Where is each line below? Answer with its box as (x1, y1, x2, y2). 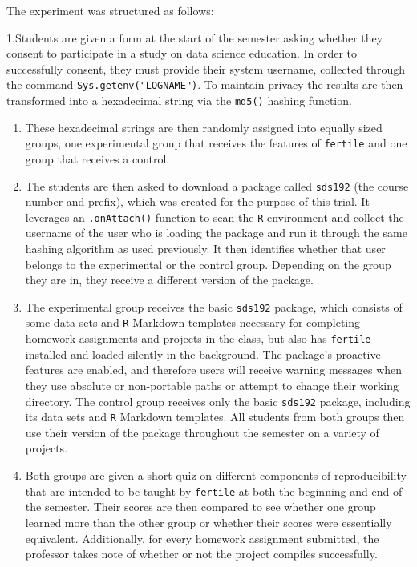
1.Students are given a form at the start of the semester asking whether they (6, 29, 383, 46)
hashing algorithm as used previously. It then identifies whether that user (25, 240, 386, 257)
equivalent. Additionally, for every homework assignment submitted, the (25, 529, 379, 546)
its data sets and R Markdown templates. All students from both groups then (25, 408, 405, 425)
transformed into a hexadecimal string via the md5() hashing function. (6, 92, 352, 109)
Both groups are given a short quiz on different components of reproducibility (25, 467, 407, 484)
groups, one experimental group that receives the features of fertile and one (25, 135, 407, 151)
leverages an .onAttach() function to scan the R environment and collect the (25, 208, 404, 225)
